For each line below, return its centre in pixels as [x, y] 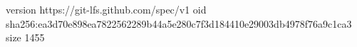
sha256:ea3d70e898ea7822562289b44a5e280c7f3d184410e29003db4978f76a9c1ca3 [179, 23]
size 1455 [25, 37]
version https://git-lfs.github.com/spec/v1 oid [106, 9]
